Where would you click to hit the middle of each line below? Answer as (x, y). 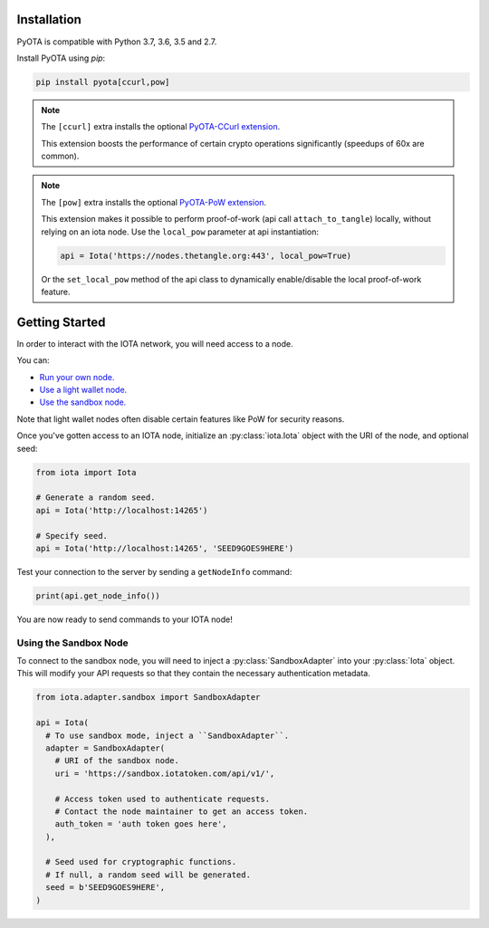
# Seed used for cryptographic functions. (141, 862)
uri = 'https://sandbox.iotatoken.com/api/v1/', (165, 773)
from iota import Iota (86, 472)
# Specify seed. (72, 536)
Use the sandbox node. (83, 402)
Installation (49, 19)
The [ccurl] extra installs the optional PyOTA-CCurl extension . (161, 127)
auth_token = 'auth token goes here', (141, 824)
